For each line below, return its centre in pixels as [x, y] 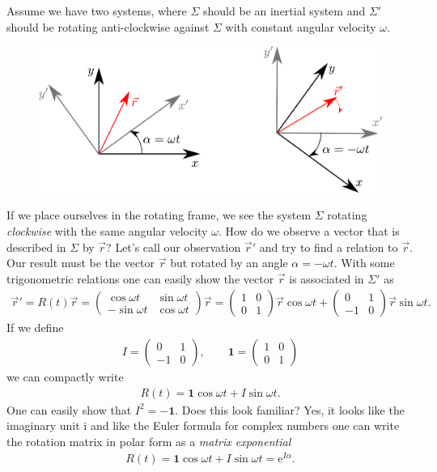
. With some [364, 263]
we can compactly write [65, 377]
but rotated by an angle [229, 263]
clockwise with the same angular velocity [107, 231]
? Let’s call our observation [174, 247]
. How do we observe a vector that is [309, 231]
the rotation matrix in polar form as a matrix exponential [149, 441]
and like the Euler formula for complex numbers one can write [245, 425]
